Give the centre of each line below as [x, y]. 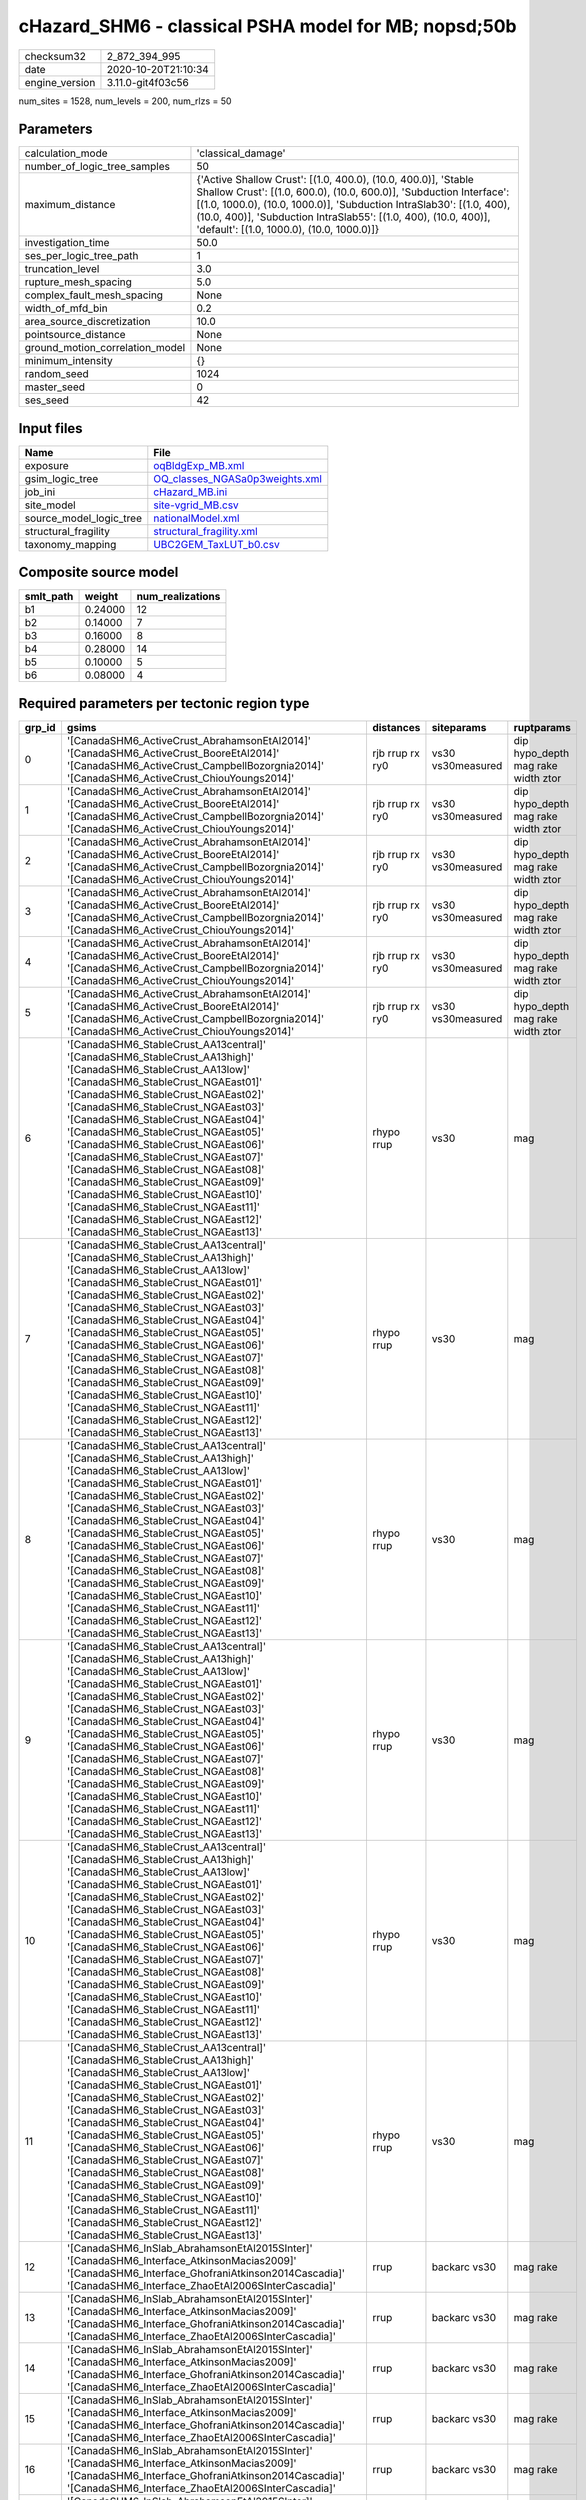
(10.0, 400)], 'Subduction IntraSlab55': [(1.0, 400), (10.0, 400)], [343, 217]
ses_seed [47, 400]
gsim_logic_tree [61, 478]
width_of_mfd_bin [66, 308]
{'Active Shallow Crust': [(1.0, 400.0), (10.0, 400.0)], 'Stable [335, 180]
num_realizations [178, 597]
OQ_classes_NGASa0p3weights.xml [237, 478]
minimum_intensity [69, 361]
